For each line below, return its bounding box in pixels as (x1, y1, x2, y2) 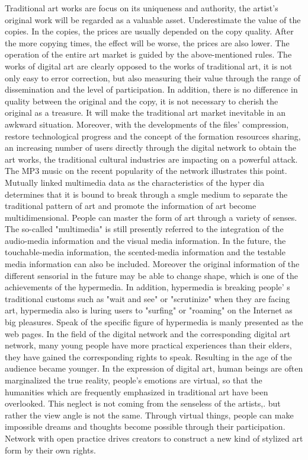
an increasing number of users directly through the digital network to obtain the (5, 141, 297, 154)
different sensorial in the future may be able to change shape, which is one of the (5, 269, 299, 281)
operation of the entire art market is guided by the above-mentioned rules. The (5, 48, 292, 61)
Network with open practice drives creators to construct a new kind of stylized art (5, 432, 303, 444)
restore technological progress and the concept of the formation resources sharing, (5, 129, 301, 142)
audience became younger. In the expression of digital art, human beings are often (5, 362, 303, 375)
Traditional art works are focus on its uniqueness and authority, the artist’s (5, 2, 278, 14)
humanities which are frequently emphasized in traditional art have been (5, 385, 268, 398)
